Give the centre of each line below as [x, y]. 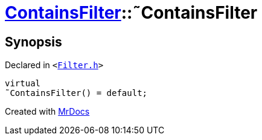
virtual [23, 84]
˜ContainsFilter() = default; [76, 93]
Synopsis [34, 42]
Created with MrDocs [47, 112]
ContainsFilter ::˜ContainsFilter [131, 13]
